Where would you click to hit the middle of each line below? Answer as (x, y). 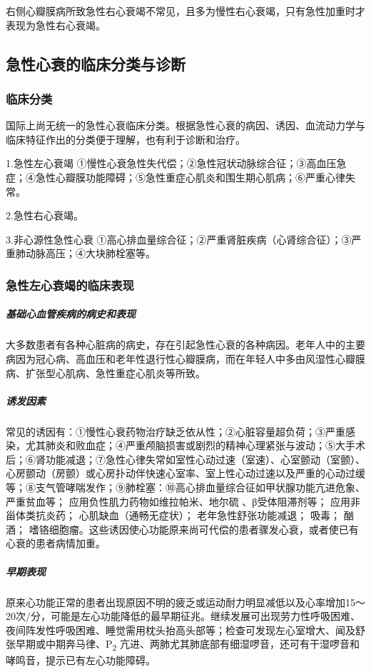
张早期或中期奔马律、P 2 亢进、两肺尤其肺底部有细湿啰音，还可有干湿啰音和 (183, 645)
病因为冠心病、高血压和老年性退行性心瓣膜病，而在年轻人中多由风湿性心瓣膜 (185, 358)
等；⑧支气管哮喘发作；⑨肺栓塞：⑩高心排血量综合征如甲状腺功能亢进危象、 (185, 487)
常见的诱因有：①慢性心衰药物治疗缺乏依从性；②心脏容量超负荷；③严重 (176, 431)
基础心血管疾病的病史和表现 (71, 314)
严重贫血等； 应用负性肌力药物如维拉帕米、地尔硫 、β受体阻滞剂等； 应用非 (183, 501)
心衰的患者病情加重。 (56, 543)
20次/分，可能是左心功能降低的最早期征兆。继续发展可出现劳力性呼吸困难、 (183, 616)
